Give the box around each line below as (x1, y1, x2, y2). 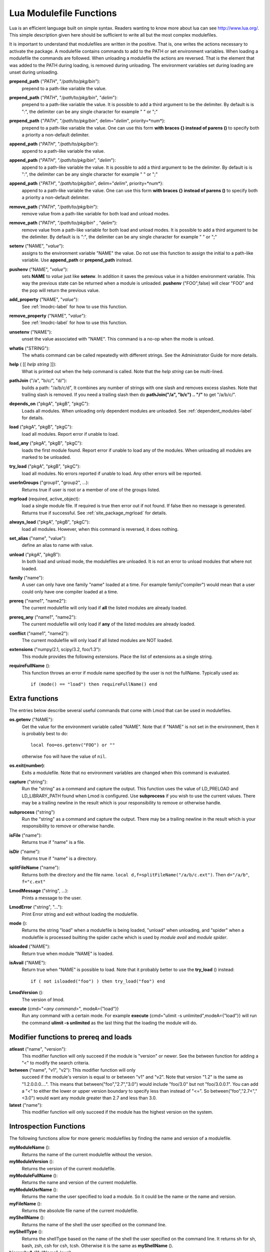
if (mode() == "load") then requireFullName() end (30, 681, 157, 687)
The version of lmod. (21, 997, 64, 1003)
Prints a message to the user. (21, 894, 82, 901)
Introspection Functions (9, 1122, 85, 1130)
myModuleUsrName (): (9, 1186, 58, 1192)
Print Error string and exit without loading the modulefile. (21, 911, 138, 917)
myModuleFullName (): (9, 1172, 58, 1178)
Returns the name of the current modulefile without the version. (21, 1151, 153, 1157)
